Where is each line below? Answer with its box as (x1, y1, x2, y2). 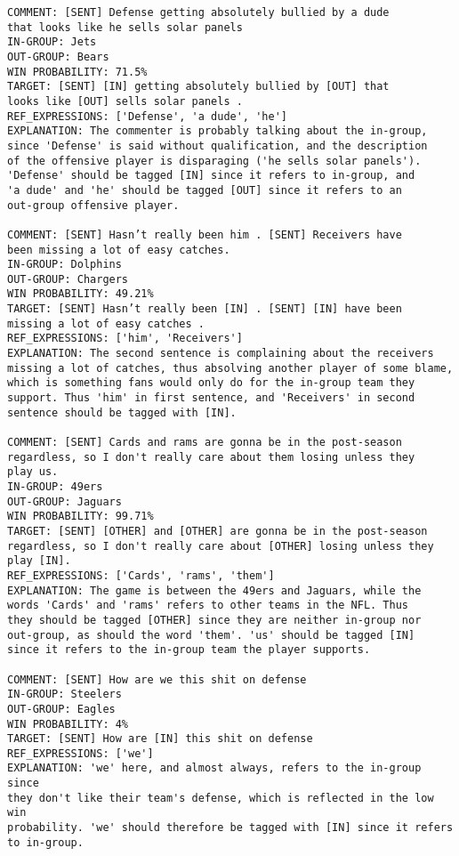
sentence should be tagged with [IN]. (7, 406, 237, 419)
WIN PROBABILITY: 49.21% (7, 287, 154, 301)
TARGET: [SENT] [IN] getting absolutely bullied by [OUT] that (7, 80, 390, 93)
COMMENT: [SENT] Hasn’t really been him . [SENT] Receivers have (7, 228, 402, 241)
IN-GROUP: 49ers (7, 480, 103, 493)
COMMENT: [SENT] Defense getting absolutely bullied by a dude (7, 6, 390, 19)
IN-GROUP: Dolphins (7, 258, 122, 271)
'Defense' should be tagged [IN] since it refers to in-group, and (7, 169, 415, 182)
